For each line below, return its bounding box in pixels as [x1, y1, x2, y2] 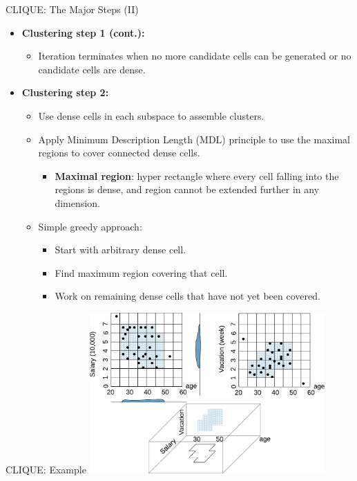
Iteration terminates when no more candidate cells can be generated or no [38, 48, 351, 63]
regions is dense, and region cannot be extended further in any [55, 182, 320, 197]
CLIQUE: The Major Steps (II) [6, 2, 139, 16]
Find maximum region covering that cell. [55, 265, 228, 280]
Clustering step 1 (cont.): [21, 25, 145, 39]
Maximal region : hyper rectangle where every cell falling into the [55, 168, 339, 183]
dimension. [55, 195, 100, 210]
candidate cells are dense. [38, 62, 146, 76]
